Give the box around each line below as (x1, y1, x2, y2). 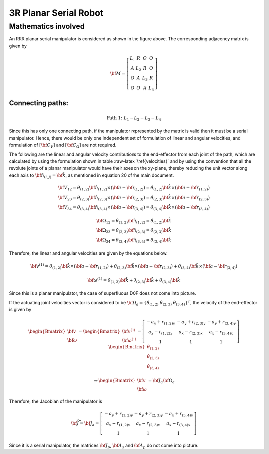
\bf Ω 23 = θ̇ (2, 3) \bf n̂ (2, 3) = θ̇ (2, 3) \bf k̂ (96, 227, 172, 234)
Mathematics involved (9, 22, 85, 31)
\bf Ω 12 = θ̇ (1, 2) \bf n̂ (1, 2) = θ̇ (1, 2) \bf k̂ (96, 218, 172, 225)
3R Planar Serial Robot (9, 7, 104, 18)
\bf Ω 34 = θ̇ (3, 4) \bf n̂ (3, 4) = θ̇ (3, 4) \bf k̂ (96, 237, 172, 244)
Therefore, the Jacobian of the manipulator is (9, 398, 102, 404)
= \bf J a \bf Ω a (148, 377, 175, 384)
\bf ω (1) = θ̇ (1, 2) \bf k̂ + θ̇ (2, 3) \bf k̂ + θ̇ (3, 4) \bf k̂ (87, 277, 180, 284)
